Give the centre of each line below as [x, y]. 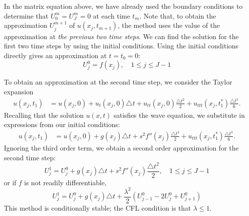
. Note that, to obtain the [178, 15]
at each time [112, 15]
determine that [26, 15]
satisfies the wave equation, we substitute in [179, 115]
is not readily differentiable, [65, 182]
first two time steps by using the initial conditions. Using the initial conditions [121, 46]
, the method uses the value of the [168, 25]
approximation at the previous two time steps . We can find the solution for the [121, 36]
